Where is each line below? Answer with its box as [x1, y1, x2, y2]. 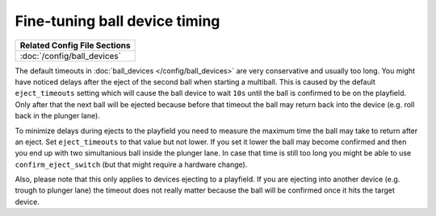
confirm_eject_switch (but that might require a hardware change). [15, 160, 248, 169]
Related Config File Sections [19, 39, 131, 51]
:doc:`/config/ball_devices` [19, 50, 121, 61]
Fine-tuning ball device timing [15, 12, 220, 30]
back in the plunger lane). [15, 111, 100, 121]
